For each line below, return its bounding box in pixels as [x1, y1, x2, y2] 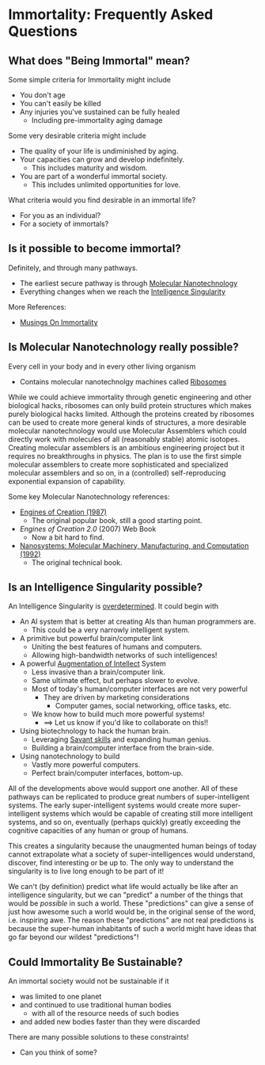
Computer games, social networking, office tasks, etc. [55, 701, 232, 711]
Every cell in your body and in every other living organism [8, 361, 196, 371]
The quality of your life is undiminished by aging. [19, 147, 179, 155]
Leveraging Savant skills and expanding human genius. [31, 735, 211, 744]
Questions [8, 22, 78, 40]
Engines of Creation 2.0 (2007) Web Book [19, 524, 157, 533]
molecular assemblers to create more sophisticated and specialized [8, 460, 229, 469]
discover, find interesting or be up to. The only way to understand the [8, 858, 234, 868]
